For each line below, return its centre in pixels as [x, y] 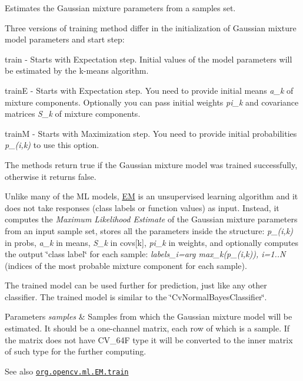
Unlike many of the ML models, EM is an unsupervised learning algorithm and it [151, 196]
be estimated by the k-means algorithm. [77, 70]
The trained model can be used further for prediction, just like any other [136, 285]
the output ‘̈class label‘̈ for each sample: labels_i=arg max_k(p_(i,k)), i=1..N [145, 254]
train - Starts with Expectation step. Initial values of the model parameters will [149, 59]
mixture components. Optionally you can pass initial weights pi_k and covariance [152, 102]
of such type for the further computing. [76, 351]
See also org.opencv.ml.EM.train [67, 371]
